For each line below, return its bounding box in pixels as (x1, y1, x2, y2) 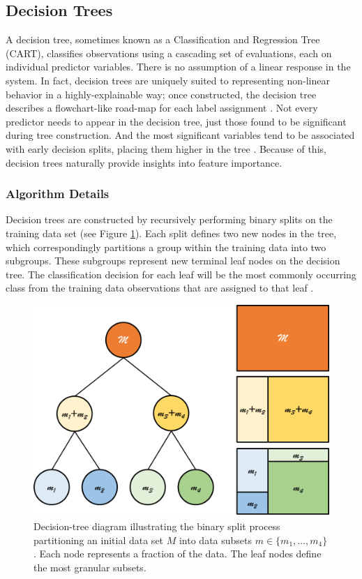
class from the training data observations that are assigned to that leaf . (6, 280, 314, 295)
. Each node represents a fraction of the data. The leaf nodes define (33, 546, 322, 561)
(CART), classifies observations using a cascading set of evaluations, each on (6, 45, 332, 60)
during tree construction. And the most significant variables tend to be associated (6, 128, 355, 142)
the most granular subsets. (33, 559, 146, 574)
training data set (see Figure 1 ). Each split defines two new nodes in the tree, (6, 225, 337, 240)
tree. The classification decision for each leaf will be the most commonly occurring (6, 266, 356, 281)
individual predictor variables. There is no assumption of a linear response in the (6, 59, 351, 74)
